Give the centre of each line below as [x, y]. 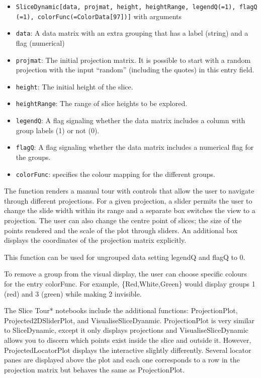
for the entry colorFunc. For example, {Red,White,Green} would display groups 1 [130, 284]
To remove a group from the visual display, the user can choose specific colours [125, 274]
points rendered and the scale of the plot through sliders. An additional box [121, 230]
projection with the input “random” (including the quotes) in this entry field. [135, 70]
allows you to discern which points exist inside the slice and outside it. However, [128, 340]
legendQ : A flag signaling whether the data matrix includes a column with [130, 120]
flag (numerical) [40, 42]
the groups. [33, 157]
